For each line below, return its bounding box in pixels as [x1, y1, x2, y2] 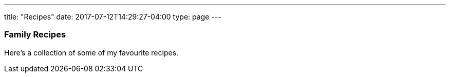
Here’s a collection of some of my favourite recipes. [4, 48, 179, 57]
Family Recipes [4, 29, 66, 40]
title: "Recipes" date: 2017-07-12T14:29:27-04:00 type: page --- [4, 12, 221, 21]
